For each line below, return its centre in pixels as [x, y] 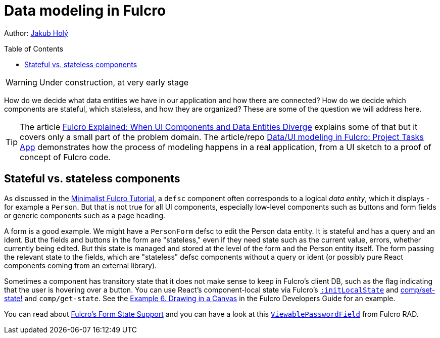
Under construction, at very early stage [114, 82]
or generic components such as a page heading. [85, 215]
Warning [21, 82]
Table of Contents [34, 49]
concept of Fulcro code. [65, 157]
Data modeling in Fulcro [85, 11]
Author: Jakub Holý [36, 33]
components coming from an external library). [81, 265]
